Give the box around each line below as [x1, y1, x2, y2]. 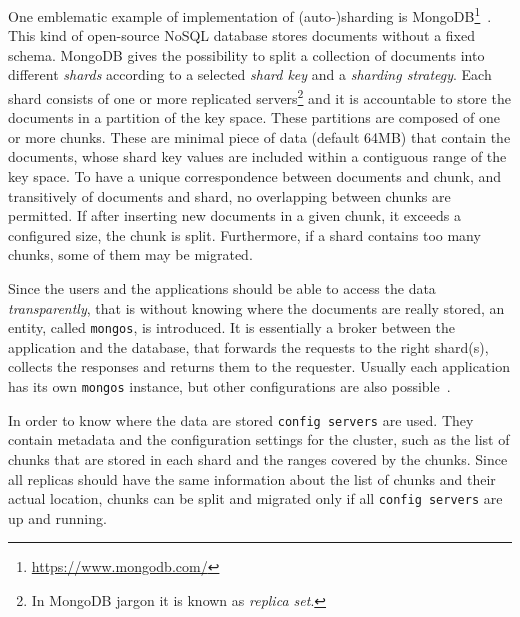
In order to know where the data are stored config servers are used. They [8, 409, 474, 430]
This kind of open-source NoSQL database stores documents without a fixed [8, 25, 476, 46]
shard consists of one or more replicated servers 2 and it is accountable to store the [8, 85, 511, 108]
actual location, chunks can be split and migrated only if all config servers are [8, 488, 503, 509]
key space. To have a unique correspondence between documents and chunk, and [8, 166, 502, 187]
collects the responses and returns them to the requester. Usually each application [8, 356, 510, 377]
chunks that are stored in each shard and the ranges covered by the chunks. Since [8, 448, 508, 469]
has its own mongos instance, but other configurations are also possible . [8, 376, 451, 397]
